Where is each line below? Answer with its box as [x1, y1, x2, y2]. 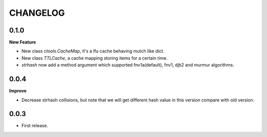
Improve [9, 88, 27, 94]
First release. [21, 123, 48, 129]
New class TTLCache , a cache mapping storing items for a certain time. [21, 55, 168, 61]
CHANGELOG [9, 7, 65, 18]
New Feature [9, 39, 36, 45]
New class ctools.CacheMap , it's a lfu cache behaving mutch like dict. [21, 48, 165, 54]
